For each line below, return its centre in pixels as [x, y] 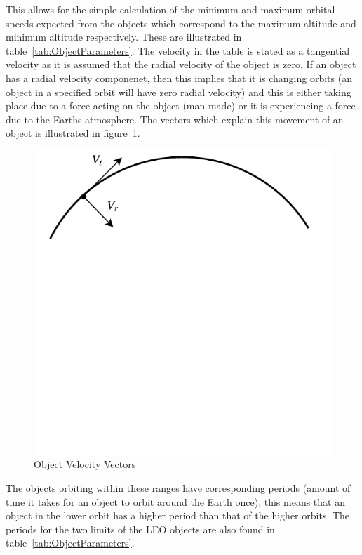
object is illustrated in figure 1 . [73, 133]
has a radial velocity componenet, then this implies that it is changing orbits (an [179, 78]
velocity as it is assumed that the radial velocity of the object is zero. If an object [181, 64]
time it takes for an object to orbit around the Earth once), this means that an [175, 501]
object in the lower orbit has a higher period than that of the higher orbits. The [178, 515]
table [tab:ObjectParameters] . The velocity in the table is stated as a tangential [178, 50]
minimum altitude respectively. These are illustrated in [124, 37]
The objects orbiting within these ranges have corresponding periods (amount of [178, 488]
